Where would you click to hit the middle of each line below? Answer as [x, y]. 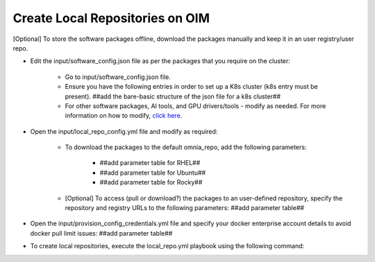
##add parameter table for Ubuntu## [153, 173]
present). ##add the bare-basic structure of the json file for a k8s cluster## [173, 96]
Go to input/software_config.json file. [118, 77]
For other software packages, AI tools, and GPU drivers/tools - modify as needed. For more [195, 106]
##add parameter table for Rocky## [151, 182]
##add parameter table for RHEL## [150, 163]
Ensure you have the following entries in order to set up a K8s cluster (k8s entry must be [192, 87]
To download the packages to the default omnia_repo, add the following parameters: [186, 147]
